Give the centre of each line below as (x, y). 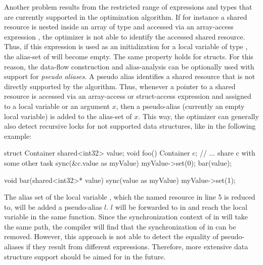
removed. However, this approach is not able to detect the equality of (111, 236)
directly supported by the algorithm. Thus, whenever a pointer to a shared (120, 86)
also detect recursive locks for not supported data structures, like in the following (130, 126)
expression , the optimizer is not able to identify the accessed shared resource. (125, 36)
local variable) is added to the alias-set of (68, 116)
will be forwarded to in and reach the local (181, 206)
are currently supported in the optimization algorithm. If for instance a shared (126, 16)
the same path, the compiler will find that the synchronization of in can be (120, 226)
